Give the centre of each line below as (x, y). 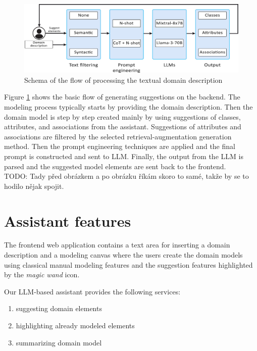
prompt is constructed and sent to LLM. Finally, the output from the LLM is (124, 156)
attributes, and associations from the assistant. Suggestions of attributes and (123, 127)
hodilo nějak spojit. (34, 186)
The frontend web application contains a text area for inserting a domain (117, 245)
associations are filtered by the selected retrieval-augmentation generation (118, 136)
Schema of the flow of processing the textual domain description (123, 80)
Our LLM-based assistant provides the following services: (92, 291)
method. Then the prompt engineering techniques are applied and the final (120, 146)
